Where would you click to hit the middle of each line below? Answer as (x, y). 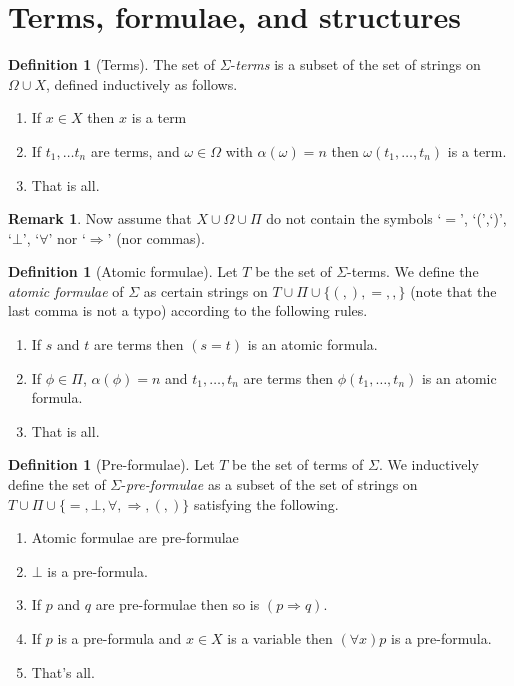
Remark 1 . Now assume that (100, 218)
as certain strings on (205, 290)
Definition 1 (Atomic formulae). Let (123, 271)
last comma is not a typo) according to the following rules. (188, 310)
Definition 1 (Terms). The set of (112, 64)
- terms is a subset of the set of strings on (355, 64)
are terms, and (135, 150)
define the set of (57, 484)
